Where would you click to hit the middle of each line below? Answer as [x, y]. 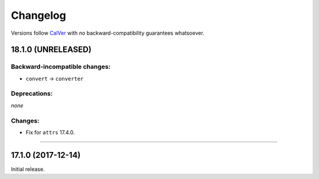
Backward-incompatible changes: [61, 67]
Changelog [38, 15]
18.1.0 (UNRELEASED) [51, 50]
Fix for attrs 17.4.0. [50, 132]
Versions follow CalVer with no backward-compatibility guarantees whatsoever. [108, 33]
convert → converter [55, 78]
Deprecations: [32, 94]
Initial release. [28, 169]
